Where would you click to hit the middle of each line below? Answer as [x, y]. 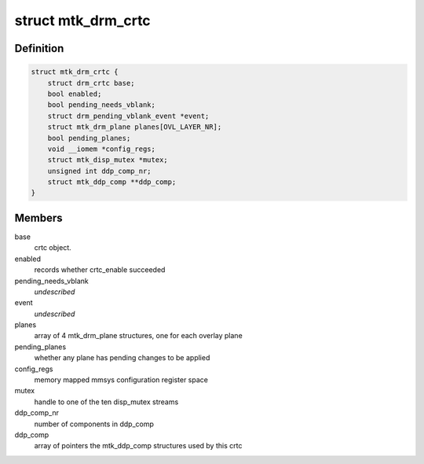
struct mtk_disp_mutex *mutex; [108, 160]
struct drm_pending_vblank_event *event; [128, 116]
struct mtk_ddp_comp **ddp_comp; [112, 182]
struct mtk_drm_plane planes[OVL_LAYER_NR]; [135, 127]
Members [38, 217]
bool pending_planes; [89, 138]
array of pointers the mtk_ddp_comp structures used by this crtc [138, 446]
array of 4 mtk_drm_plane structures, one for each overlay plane [138, 336]
